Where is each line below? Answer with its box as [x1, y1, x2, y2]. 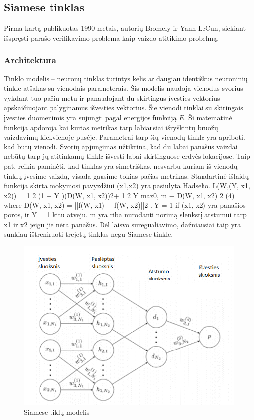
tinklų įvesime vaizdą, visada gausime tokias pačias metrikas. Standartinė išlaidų [4, 170, 249, 181]
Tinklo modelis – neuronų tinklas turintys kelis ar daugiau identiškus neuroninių [4, 73, 248, 83]
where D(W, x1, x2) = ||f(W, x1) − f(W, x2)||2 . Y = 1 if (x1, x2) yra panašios [4, 200, 246, 210]
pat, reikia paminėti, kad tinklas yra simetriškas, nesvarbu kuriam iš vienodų [4, 160, 238, 171]
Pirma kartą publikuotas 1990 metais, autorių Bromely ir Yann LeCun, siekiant [4, 23, 246, 33]
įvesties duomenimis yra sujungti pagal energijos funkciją [4, 112, 177, 122]
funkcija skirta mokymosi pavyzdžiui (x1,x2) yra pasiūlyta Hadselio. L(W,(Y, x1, [4, 180, 250, 191]
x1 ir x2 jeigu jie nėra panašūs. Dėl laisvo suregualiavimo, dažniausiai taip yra [4, 219, 241, 229]
